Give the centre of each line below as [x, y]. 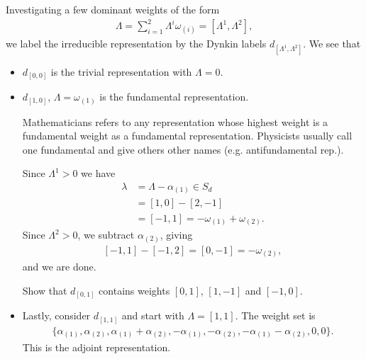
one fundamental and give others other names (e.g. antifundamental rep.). [183, 149]
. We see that [332, 44]
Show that [45, 290]
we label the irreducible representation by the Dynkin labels [136, 44]
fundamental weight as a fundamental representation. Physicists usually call [187, 136]
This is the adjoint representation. [96, 347]
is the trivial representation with [121, 71]
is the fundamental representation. [174, 97]
